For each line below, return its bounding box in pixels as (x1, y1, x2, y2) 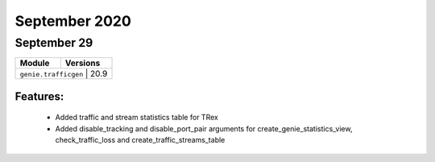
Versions (64, 57, 101, 69)
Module (19, 57, 50, 69)
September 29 (14, 35, 93, 50)
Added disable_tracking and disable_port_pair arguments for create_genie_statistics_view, (55, 123, 353, 133)
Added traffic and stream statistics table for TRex (55, 113, 219, 123)
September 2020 (14, 12, 132, 30)
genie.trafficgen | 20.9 (19, 69, 108, 80)
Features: (14, 89, 64, 103)
